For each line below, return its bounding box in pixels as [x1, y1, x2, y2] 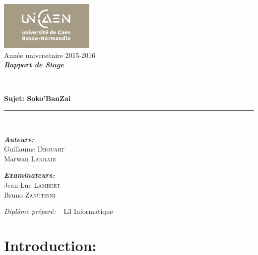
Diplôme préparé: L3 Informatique [4, 206, 113, 216]
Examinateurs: [4, 170, 55, 180]
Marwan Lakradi [4, 153, 56, 163]
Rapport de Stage [4, 59, 64, 70]
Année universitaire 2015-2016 [4, 50, 96, 60]
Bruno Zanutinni [4, 189, 56, 200]
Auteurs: [4, 134, 34, 144]
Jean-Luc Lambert [4, 179, 61, 190]
